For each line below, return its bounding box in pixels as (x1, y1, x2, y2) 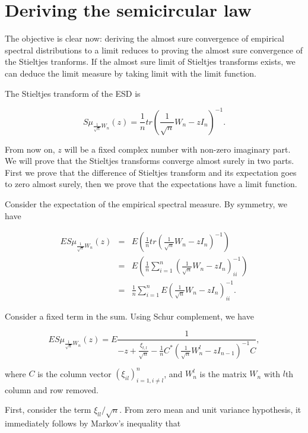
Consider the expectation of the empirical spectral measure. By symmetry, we (5, 197, 287, 210)
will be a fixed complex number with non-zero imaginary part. (64, 143, 291, 155)
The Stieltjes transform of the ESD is (5, 87, 141, 99)
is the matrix (199, 367, 247, 380)
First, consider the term (5, 403, 91, 416)
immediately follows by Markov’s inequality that (5, 417, 181, 429)
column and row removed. (5, 383, 99, 396)
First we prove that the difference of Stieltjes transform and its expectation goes (5, 166, 297, 178)
